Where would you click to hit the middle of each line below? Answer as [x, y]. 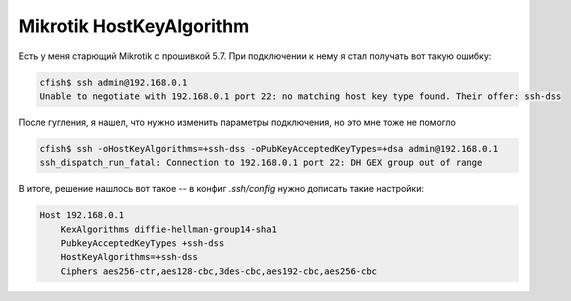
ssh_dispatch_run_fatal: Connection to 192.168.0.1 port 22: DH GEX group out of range [261, 163]
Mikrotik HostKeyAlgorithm [134, 26]
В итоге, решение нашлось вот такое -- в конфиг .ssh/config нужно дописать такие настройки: [221, 189]
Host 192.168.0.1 [82, 215]
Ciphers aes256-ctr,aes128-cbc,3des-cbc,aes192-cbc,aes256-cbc [219, 271]
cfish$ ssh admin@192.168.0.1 [113, 82]
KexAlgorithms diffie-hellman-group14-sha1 [168, 229]
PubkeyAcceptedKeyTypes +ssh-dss [142, 243]
